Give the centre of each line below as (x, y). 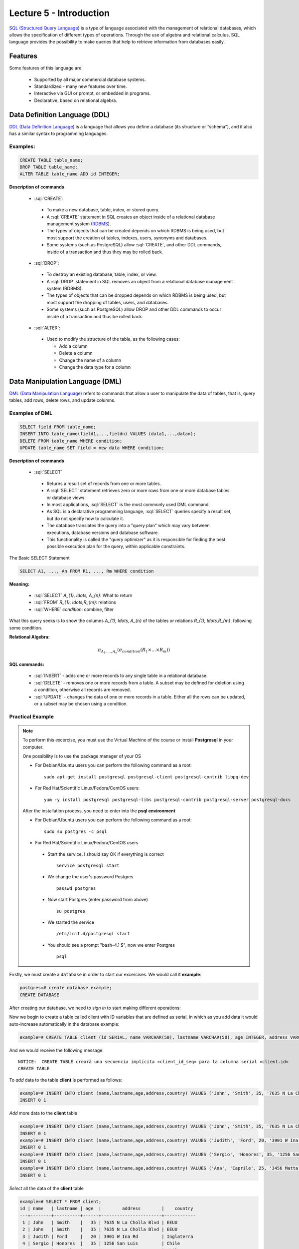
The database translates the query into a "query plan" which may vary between (128, 526)
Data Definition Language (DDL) (59, 115)
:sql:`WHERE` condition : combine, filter (74, 609)
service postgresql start (88, 865)
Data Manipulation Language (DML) (66, 381)
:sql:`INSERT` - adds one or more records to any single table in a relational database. (121, 676)
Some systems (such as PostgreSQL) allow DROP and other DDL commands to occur (134, 309)
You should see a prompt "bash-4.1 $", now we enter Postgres (111, 945)
